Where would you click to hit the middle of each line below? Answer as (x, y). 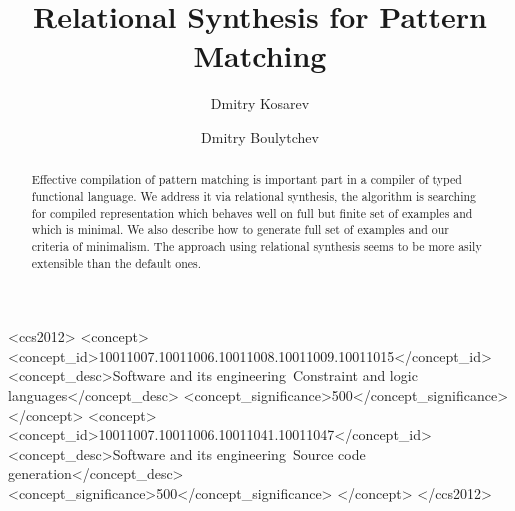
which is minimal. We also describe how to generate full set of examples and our (240, 229)
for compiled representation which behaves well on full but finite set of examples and (252, 212)
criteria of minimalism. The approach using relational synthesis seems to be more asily (256, 245)
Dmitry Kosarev (260, 103)
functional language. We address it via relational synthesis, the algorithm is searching (253, 195)
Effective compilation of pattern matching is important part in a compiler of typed (246, 179)
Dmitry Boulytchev (260, 136)
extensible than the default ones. (116, 262)
